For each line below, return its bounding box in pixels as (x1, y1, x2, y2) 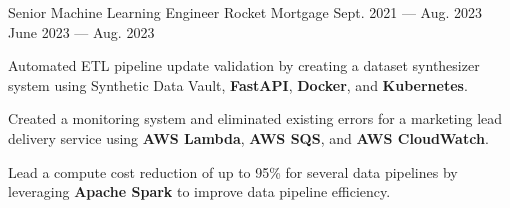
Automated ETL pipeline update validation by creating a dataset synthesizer (8, 55, 480, 76)
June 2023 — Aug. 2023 (8, 21, 155, 42)
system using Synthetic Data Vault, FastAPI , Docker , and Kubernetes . (8, 74, 468, 95)
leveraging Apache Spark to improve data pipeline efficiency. (8, 181, 391, 202)
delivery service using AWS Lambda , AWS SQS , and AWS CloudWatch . (8, 127, 489, 148)
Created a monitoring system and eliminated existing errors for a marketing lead (8, 108, 503, 129)
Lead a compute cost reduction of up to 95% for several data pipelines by (8, 161, 458, 182)
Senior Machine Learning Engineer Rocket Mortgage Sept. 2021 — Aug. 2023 (8, 2, 483, 22)
